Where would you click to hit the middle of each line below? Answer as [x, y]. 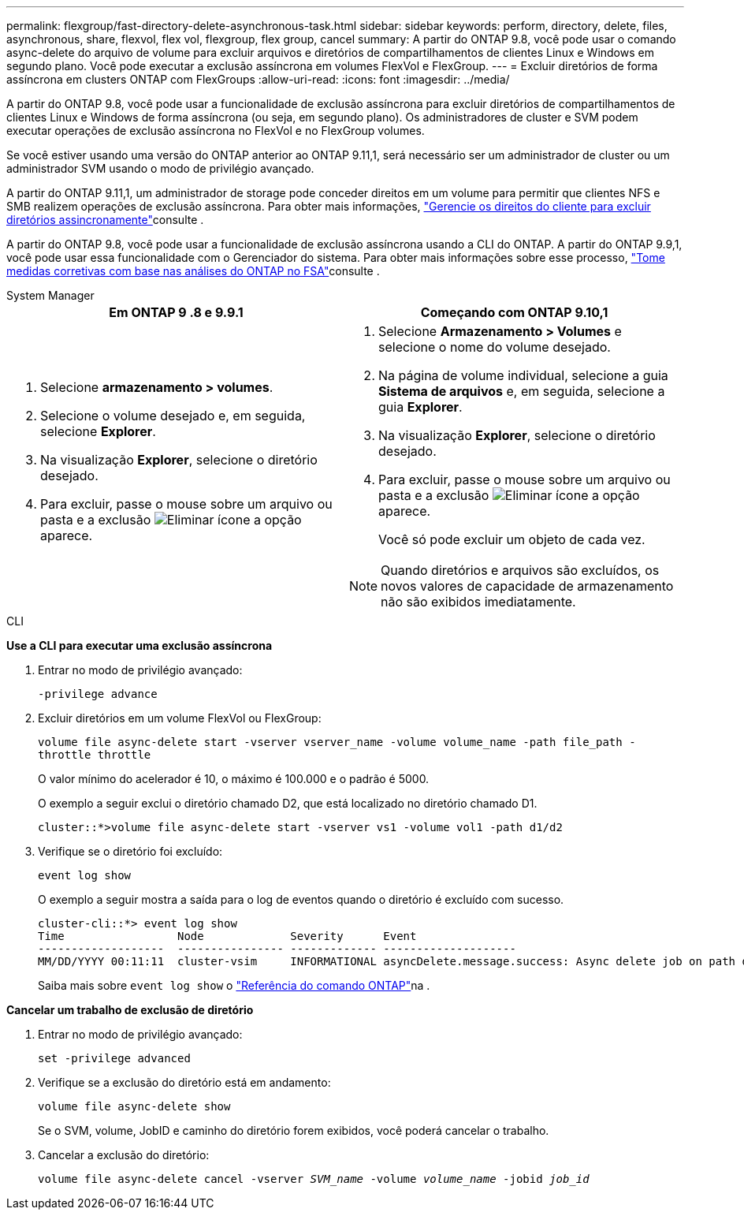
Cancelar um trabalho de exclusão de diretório [130, 1010]
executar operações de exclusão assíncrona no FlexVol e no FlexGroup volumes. [216, 131]
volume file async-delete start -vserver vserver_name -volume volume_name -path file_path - [337, 742]
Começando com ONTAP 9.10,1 [514, 312]
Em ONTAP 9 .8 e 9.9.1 [176, 312]
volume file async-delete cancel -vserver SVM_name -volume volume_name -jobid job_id [314, 1179]
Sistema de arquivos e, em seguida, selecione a [522, 391]
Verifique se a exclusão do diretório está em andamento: [184, 1082]
